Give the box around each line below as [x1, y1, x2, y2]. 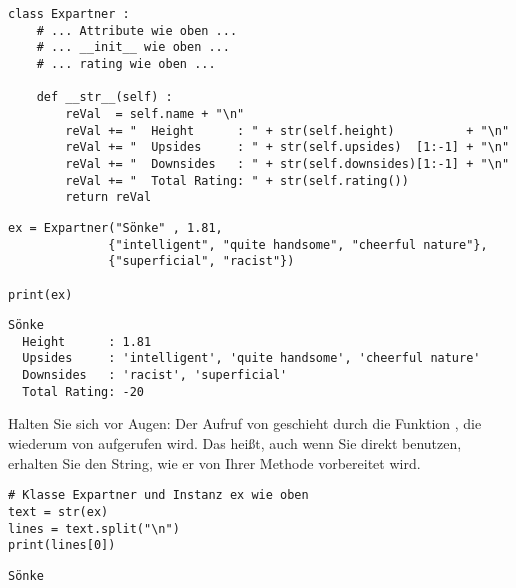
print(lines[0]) [8, 538, 116, 553]
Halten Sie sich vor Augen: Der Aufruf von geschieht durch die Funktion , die [8, 413, 482, 434]
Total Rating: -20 [22, 384, 145, 399]
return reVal [65, 190, 152, 205]
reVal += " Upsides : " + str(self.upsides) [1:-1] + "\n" [65, 140, 510, 155]
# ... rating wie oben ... [36, 56, 216, 71]
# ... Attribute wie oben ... [36, 23, 238, 38]
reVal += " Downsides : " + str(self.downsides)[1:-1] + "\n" [65, 156, 510, 171]
